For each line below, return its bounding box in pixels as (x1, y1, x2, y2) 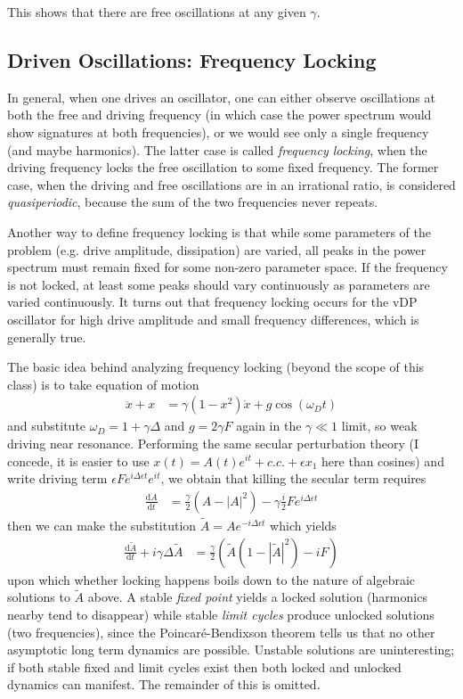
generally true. (7, 327, 86, 346)
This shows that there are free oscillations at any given (7, 3, 306, 21)
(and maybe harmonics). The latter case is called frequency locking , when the (7, 140, 427, 159)
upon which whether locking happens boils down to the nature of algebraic (7, 570, 416, 588)
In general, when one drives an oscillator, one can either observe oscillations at (7, 87, 435, 106)
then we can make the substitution (7, 515, 197, 534)
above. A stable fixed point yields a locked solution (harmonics (87, 588, 427, 606)
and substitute (7, 416, 86, 435)
